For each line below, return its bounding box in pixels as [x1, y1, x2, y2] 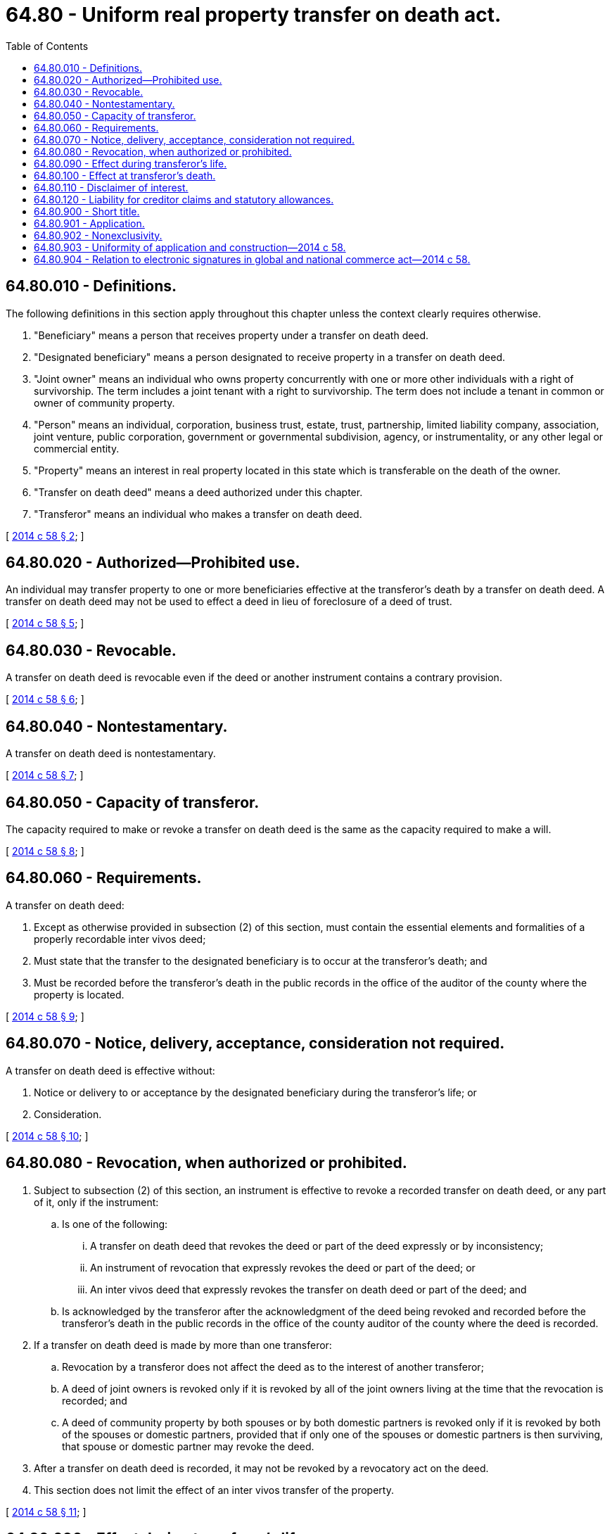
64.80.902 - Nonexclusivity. [34, 229, 162, 241]
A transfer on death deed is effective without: [6, 1064, 215, 1077]
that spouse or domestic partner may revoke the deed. [62, 1440, 314, 1452]
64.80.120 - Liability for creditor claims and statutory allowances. [34, 193, 334, 205]
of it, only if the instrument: [34, 1196, 159, 1208]
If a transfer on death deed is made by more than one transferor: [34, 1338, 332, 1351]
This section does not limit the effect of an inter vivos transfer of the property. [34, 1483, 394, 1496]
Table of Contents [6, 39, 89, 52]
